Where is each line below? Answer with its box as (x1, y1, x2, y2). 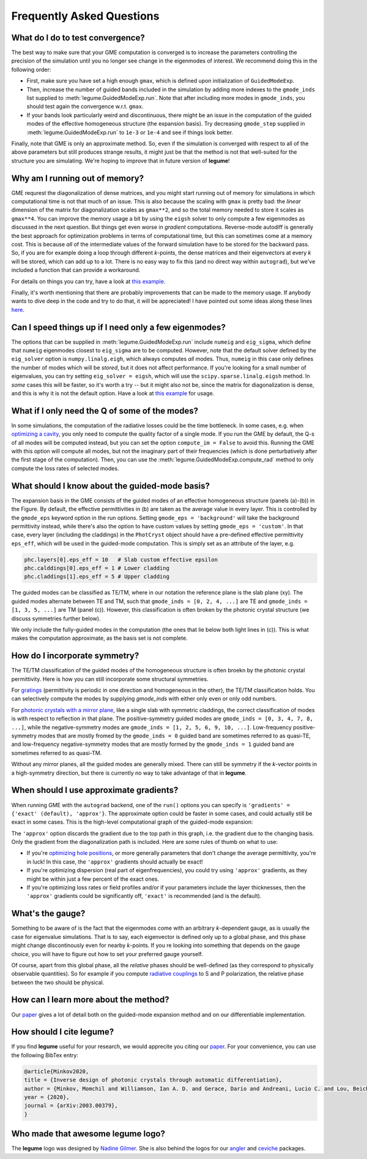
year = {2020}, (24, 1094, 70, 1101)
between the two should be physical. (11, 978, 105, 986)
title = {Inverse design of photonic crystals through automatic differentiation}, (24, 1076, 283, 1084)
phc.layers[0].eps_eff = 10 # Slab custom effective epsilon (24, 556, 218, 563)
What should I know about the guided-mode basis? (11, 481, 210, 491)
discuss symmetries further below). (11, 615, 101, 622)
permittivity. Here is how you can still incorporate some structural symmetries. (11, 675, 209, 683)
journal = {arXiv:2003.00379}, (24, 1102, 119, 1109)
